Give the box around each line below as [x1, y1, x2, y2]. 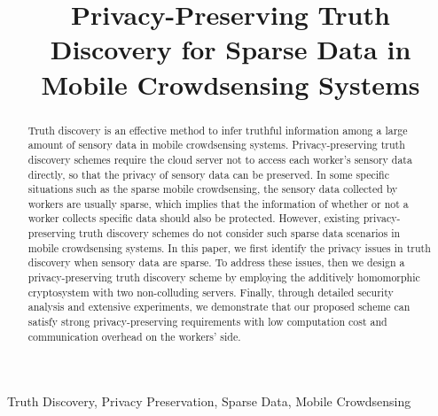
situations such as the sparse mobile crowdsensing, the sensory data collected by [27, 181, 398, 196]
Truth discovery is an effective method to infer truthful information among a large [27, 122, 408, 137]
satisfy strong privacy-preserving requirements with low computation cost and [27, 314, 387, 329]
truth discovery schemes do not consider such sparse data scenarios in [79, 226, 401, 241]
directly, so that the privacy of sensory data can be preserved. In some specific [27, 166, 389, 181]
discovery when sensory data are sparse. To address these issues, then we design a [27, 255, 405, 270]
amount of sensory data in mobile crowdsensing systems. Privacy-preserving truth [27, 137, 405, 152]
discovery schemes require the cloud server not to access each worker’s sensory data [27, 151, 412, 166]
